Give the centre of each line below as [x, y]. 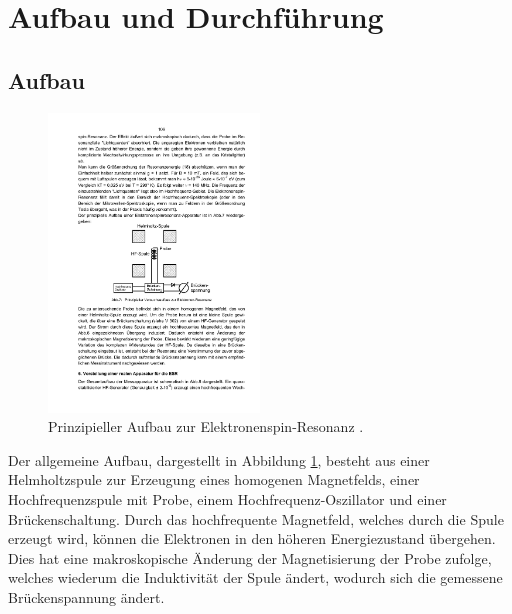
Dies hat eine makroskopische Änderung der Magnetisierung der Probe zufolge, [250, 557]
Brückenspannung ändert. [86, 596]
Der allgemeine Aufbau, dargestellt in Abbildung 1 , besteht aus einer [219, 459]
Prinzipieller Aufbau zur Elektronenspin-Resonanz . [206, 426]
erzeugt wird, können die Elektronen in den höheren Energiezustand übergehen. [252, 538]
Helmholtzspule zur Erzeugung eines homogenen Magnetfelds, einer [214, 479]
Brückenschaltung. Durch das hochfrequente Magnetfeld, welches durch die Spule [256, 518]
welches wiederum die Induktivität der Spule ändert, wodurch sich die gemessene [255, 577]
